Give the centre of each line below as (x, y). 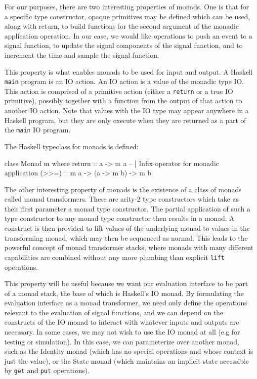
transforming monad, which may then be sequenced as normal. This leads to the (126, 237)
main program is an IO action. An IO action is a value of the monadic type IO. (124, 81)
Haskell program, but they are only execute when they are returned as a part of (125, 120)
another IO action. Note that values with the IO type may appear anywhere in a (127, 110)
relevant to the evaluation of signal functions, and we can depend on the (114, 312)
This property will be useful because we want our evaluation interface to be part (126, 283)
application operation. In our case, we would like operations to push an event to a (128, 35)
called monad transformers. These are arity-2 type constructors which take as (122, 199)
